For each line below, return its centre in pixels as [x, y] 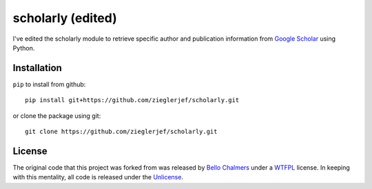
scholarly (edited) [65, 18]
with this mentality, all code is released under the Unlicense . [98, 177]
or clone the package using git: [57, 116]
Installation [37, 68]
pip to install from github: [49, 84]
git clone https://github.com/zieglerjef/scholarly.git [121, 132]
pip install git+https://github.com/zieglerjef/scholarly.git [132, 100]
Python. [24, 48]
